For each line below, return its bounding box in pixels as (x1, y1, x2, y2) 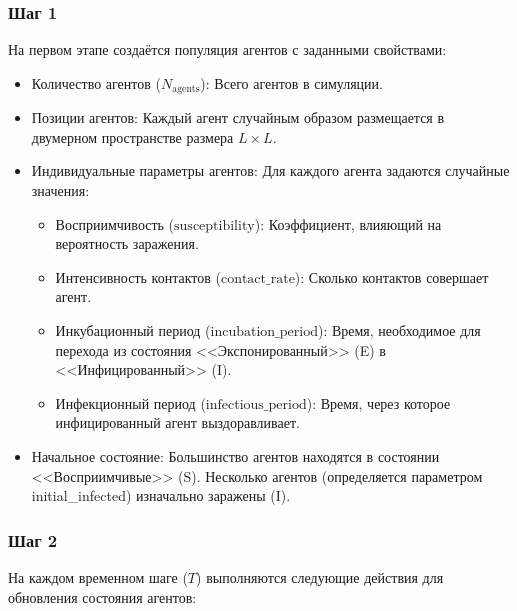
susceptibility (174, 218, 255, 233)
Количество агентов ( (31, 72, 161, 93)
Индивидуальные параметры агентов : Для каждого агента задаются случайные (31, 160, 510, 181)
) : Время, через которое (306, 392, 451, 413)
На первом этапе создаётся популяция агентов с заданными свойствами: (8, 39, 447, 60)
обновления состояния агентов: (8, 586, 197, 607)
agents (172, 84, 200, 95)
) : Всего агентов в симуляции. (200, 72, 383, 93)
